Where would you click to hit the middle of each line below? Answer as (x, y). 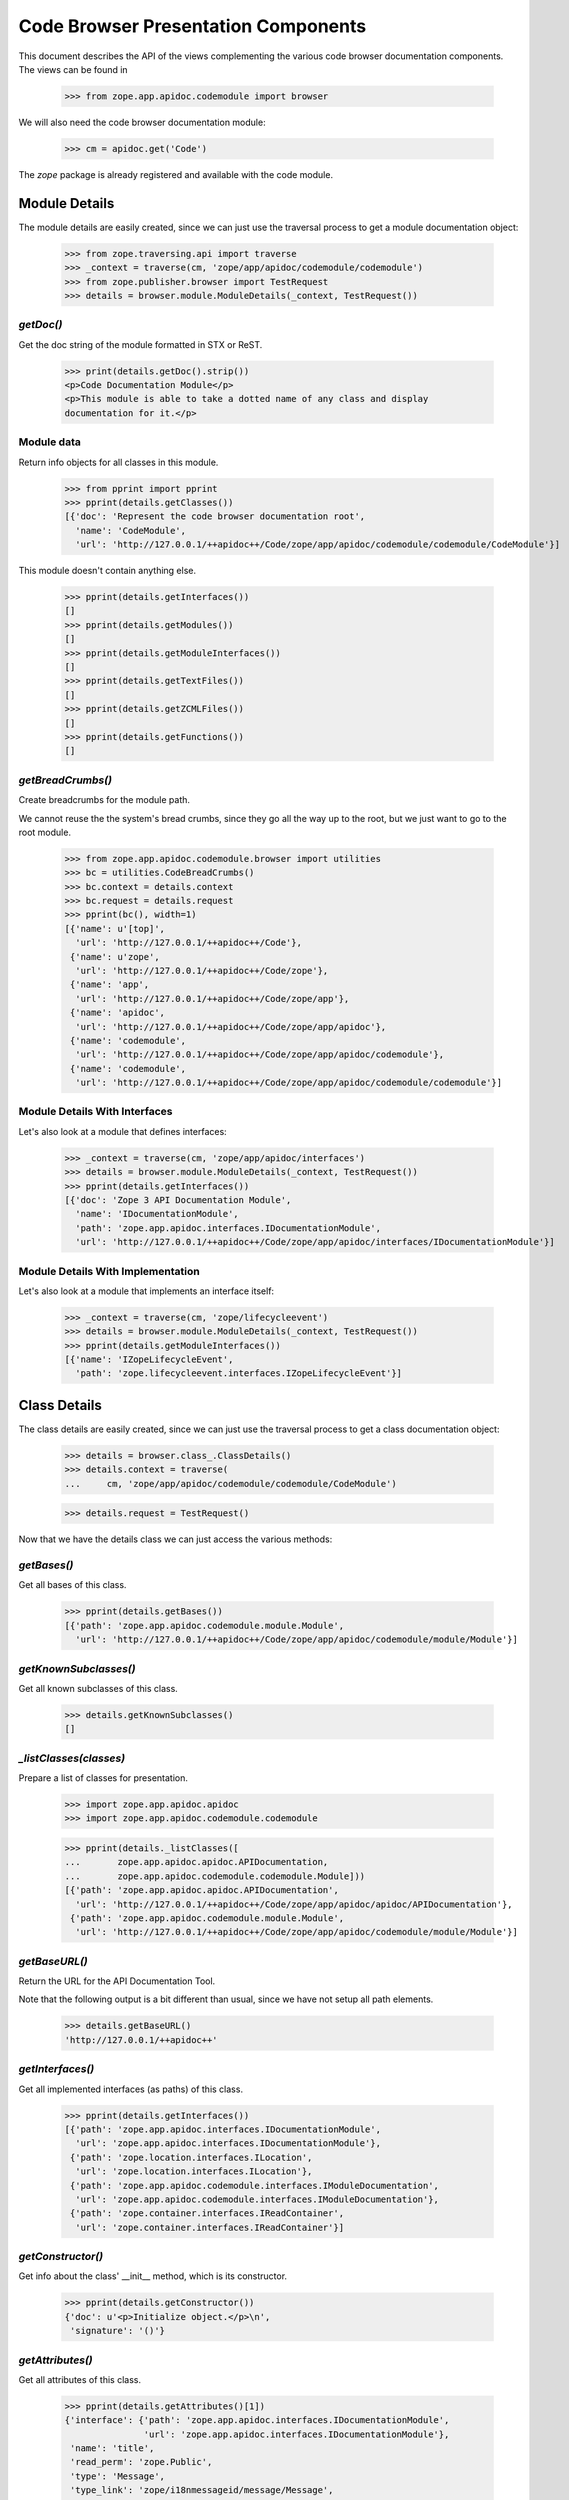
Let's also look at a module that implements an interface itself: (146, 1291)
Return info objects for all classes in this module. (118, 462)
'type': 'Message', (117, 2476)
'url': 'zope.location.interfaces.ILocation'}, (194, 2171)
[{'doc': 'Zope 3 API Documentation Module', (178, 1200)
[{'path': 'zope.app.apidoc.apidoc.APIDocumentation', (201, 1890)
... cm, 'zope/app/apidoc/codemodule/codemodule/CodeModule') (230, 1483)
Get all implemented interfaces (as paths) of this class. (131, 2089)
